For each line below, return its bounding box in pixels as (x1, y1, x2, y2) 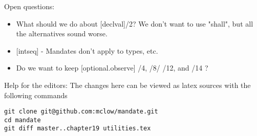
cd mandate (4, 116, 41, 124)
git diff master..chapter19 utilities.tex (4, 125, 151, 132)
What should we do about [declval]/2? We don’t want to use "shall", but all (16, 18, 253, 29)
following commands (4, 89, 68, 100)
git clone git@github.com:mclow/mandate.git (4, 108, 158, 116)
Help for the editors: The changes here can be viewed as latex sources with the (4, 79, 251, 90)
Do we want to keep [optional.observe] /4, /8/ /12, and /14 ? (16, 62, 208, 73)
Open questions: (4, 1, 55, 11)
